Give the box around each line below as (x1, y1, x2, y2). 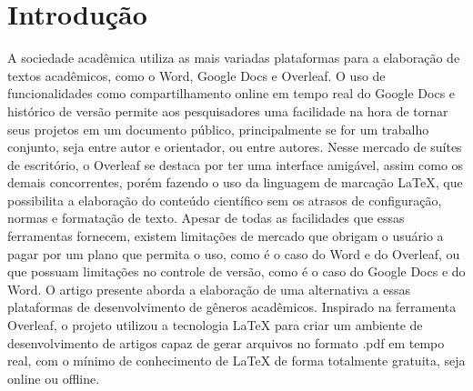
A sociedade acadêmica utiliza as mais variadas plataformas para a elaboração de (7, 48, 460, 67)
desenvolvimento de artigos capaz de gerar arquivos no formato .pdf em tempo (7, 333, 445, 352)
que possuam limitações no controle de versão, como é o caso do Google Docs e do (7, 262, 466, 281)
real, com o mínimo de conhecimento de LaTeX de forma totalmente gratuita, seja (7, 351, 466, 370)
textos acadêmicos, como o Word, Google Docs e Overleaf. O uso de (7, 65, 386, 85)
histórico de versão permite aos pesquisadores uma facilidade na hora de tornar (7, 101, 448, 120)
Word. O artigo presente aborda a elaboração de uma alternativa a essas (7, 279, 411, 298)
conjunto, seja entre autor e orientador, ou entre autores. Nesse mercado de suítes (7, 137, 462, 156)
